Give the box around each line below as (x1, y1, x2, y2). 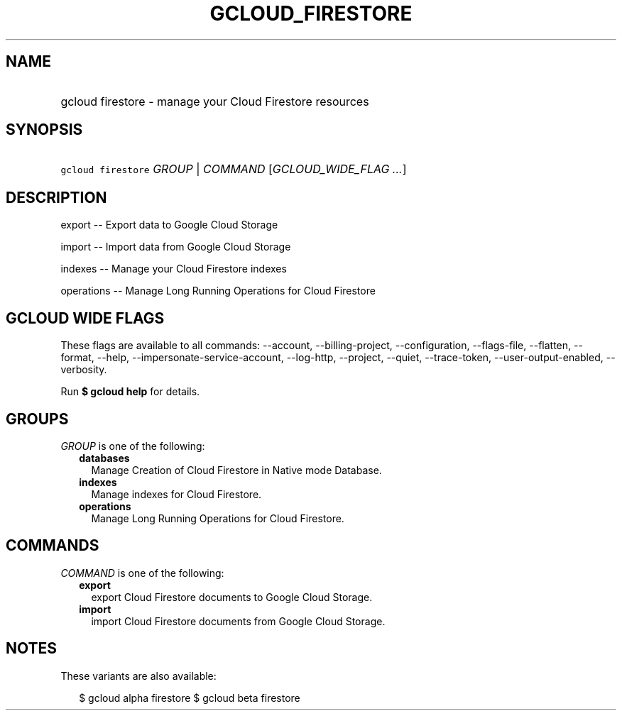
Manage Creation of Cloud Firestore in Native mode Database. (91, 463, 382, 476)
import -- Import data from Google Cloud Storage (60, 241, 291, 253)
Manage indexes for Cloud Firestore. (91, 488, 262, 500)
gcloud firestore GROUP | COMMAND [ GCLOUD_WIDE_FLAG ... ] (60, 162, 407, 177)
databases (79, 451, 130, 464)
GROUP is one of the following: (60, 439, 205, 452)
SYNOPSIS (6, 121, 83, 139)
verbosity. (60, 363, 107, 376)
